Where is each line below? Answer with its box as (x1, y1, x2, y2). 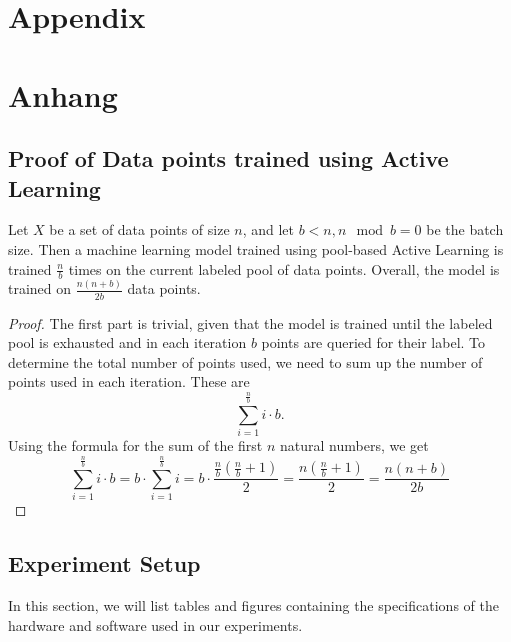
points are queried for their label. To (261, 332, 486, 353)
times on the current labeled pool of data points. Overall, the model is (68, 258, 500, 279)
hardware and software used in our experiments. (8, 614, 303, 635)
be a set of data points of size (49, 219, 230, 240)
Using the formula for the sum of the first (8, 435, 263, 456)
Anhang (8, 74, 118, 115)
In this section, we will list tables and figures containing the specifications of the (8, 594, 499, 615)
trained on (8, 278, 72, 299)
